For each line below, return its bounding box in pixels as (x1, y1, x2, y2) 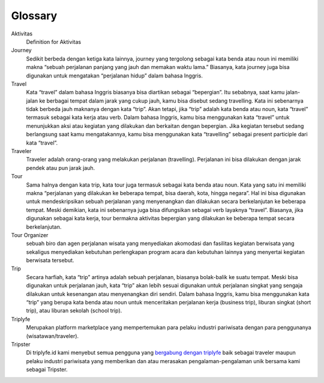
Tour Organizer (11, 231, 49, 238)
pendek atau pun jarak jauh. (26, 164, 95, 171)
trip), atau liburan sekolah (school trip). (26, 307, 122, 315)
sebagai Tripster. (26, 366, 68, 373)
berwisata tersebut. (26, 257, 74, 264)
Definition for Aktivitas (26, 38, 81, 45)
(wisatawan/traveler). (26, 332, 79, 339)
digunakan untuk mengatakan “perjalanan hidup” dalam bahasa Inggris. (26, 72, 203, 79)
